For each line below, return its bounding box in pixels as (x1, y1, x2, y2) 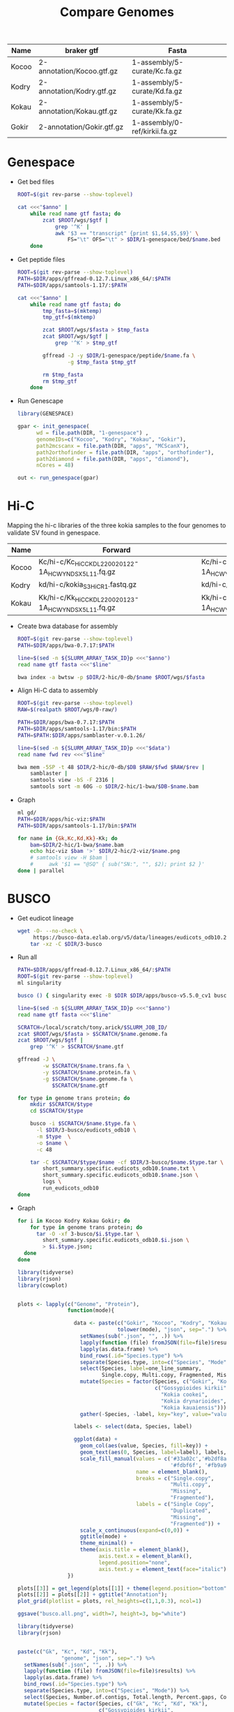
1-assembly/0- (132, 118, 184, 128)
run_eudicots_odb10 (42, 1185, 99, 1192)
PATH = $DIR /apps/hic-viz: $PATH (17, 815, 106, 823)
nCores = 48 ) (36, 462, 75, 469)
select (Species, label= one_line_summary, (79, 1365, 202, 1373)
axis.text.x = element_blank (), (98, 1553, 193, 1560)
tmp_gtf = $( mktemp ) (42, 314, 96, 321)
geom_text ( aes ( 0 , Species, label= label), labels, (79, 1449, 227, 1456)
